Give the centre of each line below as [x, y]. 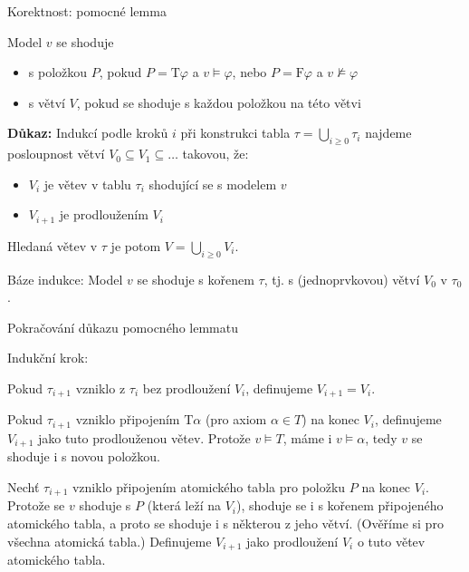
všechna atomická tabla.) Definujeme [110, 541]
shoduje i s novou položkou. [84, 456]
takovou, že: [215, 154]
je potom [136, 245]
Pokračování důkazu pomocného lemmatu [123, 327]
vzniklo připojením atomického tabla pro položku [209, 486]
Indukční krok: [48, 358]
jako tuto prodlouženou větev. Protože [144, 437]
